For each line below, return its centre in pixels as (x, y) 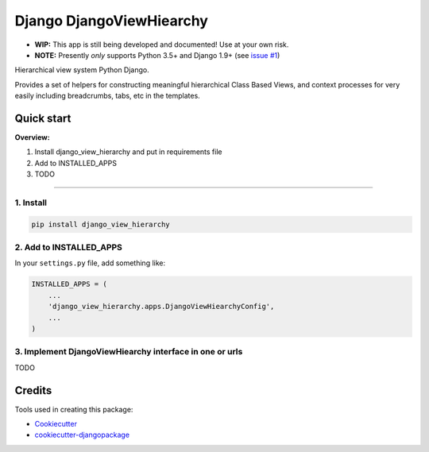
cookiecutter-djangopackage (82, 435)
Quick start (43, 118)
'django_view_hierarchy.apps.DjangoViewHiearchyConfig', (161, 307)
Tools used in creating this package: (74, 409)
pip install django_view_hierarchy (100, 224)
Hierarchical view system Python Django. (82, 70)
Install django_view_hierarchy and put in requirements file (128, 152)
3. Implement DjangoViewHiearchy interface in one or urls (129, 352)
